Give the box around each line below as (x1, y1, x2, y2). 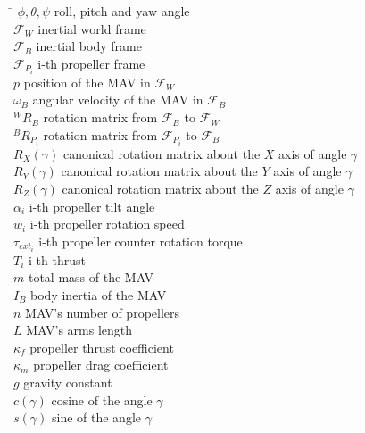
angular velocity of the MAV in (32, 90, 203, 109)
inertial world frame (37, 19, 146, 37)
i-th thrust (29, 250, 86, 269)
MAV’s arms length (26, 321, 133, 339)
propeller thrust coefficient (29, 337, 174, 356)
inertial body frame (36, 37, 142, 55)
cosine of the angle (51, 390, 153, 409)
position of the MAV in (23, 72, 151, 91)
